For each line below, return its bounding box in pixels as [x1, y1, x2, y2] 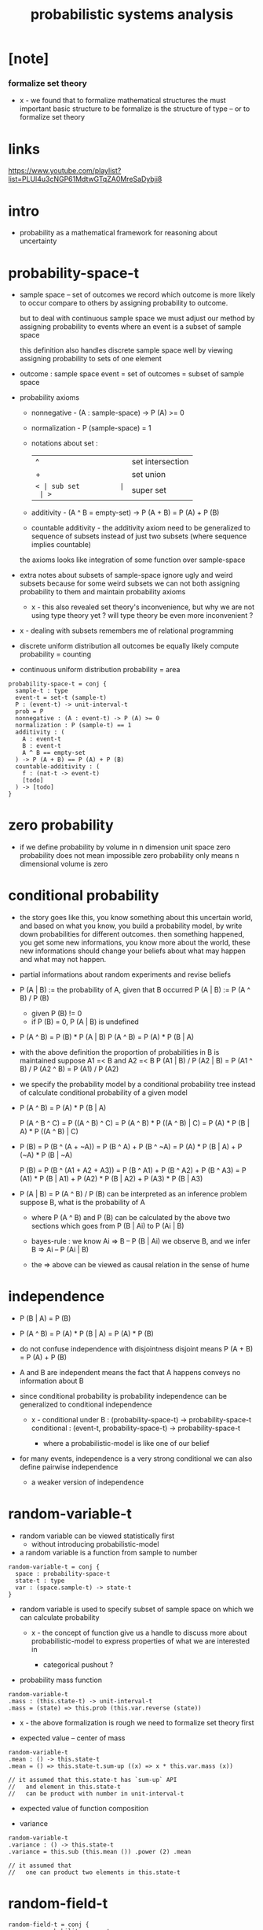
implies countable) [31, 540, 92, 549]
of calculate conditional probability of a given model [19, 1088, 188, 1097]
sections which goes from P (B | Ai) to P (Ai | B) [31, 1222, 184, 1231]
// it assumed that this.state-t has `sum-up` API [8, 1777, 177, 1784]
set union [131, 469, 166, 480]
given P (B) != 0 [31, 1009, 82, 1019]
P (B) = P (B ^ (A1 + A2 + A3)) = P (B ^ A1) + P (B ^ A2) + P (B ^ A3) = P [19, 1166, 247, 1175]
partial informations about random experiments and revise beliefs [19, 970, 232, 979]
